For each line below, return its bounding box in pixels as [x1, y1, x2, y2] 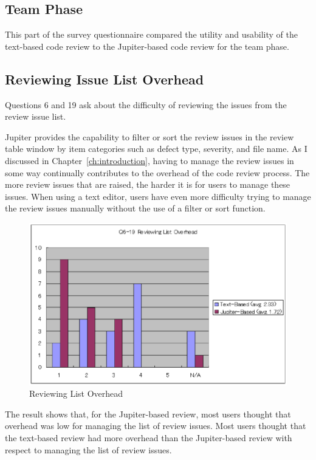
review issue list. [5, 110, 66, 123]
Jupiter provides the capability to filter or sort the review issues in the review [5, 130, 294, 143]
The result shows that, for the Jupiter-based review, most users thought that [5, 407, 291, 420]
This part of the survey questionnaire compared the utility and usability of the [5, 28, 298, 41]
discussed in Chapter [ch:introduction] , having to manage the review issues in [5, 154, 294, 166]
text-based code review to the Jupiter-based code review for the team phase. [5, 39, 289, 52]
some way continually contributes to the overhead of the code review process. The [5, 166, 310, 179]
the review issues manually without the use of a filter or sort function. [5, 202, 266, 215]
